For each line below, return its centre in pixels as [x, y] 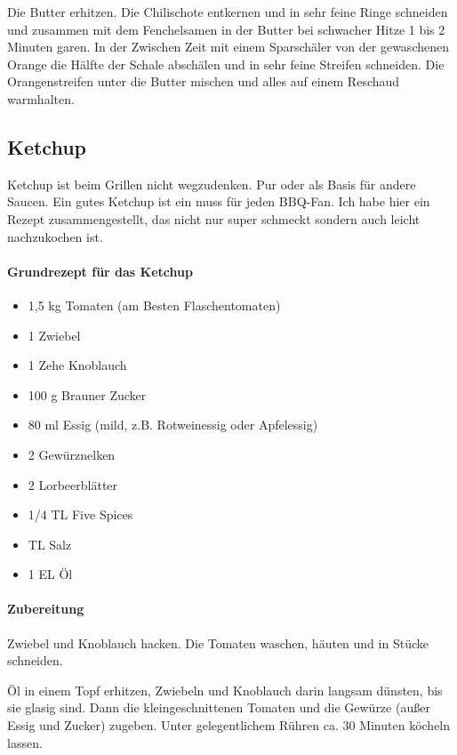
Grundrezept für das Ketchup [100, 271]
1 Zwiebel [54, 335]
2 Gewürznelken [72, 454]
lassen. [25, 742]
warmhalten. [41, 98]
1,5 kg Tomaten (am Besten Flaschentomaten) [154, 305]
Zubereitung [46, 609]
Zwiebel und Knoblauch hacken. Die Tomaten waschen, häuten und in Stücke [218, 643]
